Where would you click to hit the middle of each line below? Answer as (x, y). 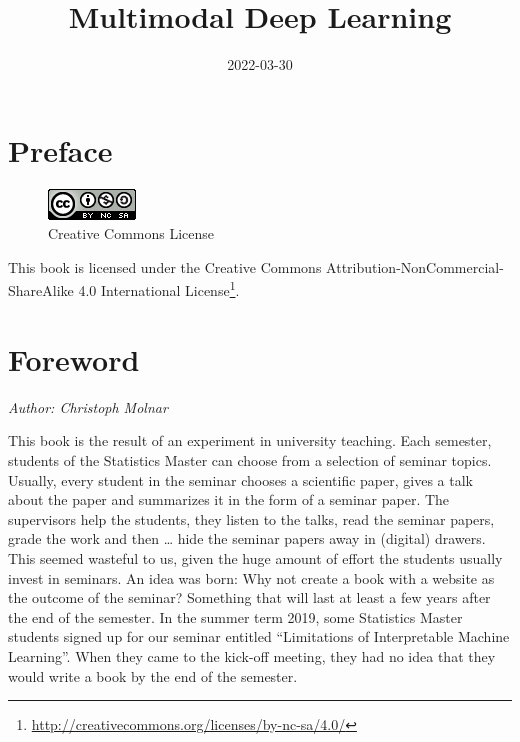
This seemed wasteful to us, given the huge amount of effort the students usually (255, 557)
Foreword (74, 358)
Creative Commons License (131, 233)
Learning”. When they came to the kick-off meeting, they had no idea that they (252, 655)
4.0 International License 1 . (159, 289)
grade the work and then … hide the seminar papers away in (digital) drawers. (247, 538)
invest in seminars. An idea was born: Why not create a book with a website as (251, 577)
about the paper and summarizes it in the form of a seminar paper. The (229, 499)
